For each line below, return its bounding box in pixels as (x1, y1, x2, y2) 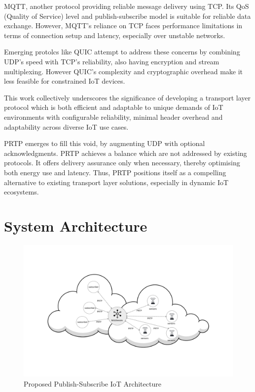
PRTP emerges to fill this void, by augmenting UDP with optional (4, 138, 205, 148)
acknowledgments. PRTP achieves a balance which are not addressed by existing (4, 147, 247, 158)
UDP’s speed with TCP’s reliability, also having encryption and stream (4, 56, 219, 66)
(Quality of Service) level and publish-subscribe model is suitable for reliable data (4, 10, 251, 21)
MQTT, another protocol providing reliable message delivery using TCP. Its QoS (4, 1, 249, 11)
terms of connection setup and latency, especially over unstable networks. (4, 30, 225, 40)
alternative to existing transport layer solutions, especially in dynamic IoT (4, 177, 229, 187)
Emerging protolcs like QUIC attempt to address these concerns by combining (4, 47, 240, 57)
